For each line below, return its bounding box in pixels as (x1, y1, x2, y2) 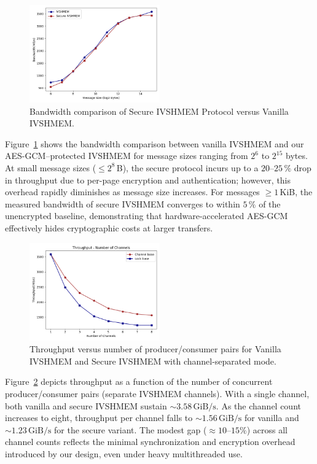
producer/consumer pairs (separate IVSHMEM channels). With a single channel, (5, 387, 310, 400)
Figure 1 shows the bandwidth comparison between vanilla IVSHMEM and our (5, 137, 304, 150)
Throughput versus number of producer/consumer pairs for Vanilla (29, 342, 281, 355)
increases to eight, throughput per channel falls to (5, 411, 193, 424)
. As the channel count (216, 399, 301, 412)
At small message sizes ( (5, 161, 96, 174)
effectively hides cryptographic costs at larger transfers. (5, 221, 213, 234)
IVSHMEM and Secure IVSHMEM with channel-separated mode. (29, 354, 276, 367)
